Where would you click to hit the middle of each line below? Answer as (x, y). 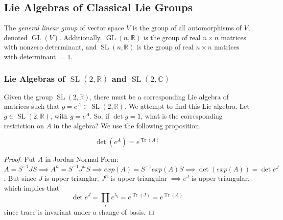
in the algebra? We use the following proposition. (127, 125)
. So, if (100, 115)
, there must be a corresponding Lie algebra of (159, 96)
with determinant (30, 56)
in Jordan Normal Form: (82, 159)
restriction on (24, 125)
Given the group (28, 96)
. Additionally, (81, 37)
